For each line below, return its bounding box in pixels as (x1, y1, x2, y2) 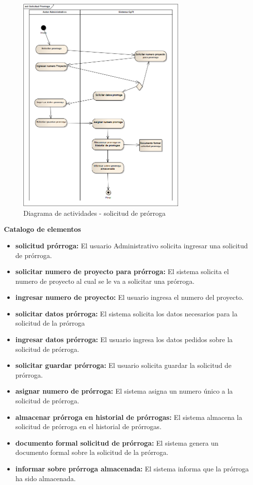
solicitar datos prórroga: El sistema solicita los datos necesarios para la (15, 308, 237, 318)
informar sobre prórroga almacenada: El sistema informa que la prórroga (15, 464, 249, 474)
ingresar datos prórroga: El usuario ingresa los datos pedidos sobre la (15, 334, 233, 345)
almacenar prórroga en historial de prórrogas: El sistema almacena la (15, 412, 242, 422)
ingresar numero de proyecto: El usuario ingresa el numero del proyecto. (15, 292, 244, 302)
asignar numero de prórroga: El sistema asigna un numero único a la (15, 386, 233, 396)
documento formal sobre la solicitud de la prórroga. (15, 447, 168, 457)
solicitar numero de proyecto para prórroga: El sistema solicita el (15, 266, 229, 277)
